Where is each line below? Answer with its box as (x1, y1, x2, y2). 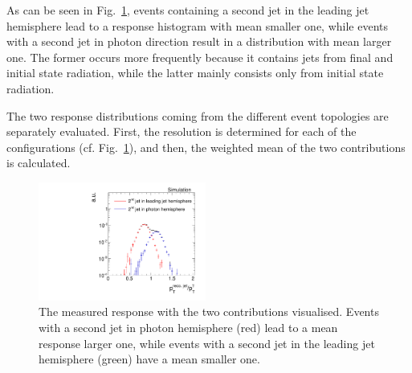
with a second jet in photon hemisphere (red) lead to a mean (39, 318, 338, 335)
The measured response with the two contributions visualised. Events (39, 303, 379, 320)
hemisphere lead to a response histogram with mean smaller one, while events (6, 17, 389, 34)
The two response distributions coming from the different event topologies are (6, 107, 389, 124)
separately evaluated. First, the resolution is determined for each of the (6, 123, 357, 140)
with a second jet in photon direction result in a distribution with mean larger (6, 33, 392, 50)
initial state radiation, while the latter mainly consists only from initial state (6, 64, 384, 81)
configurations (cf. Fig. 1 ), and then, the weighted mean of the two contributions (6, 138, 406, 155)
